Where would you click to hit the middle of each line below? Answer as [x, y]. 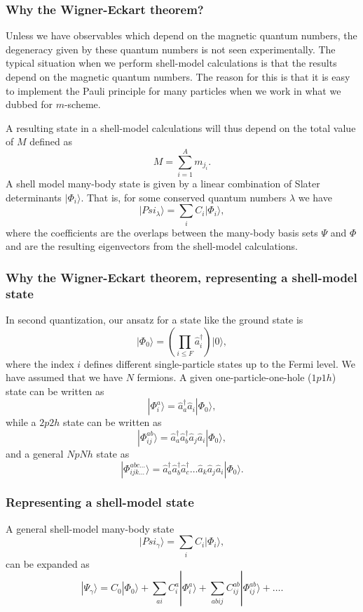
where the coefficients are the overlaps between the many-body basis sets [162, 232]
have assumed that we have [64, 377]
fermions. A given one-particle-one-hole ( [224, 377]
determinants [34, 197]
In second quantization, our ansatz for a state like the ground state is [155, 319]
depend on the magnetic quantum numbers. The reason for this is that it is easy [178, 76]
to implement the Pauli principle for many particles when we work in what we [173, 90]
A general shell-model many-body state [90, 528]
